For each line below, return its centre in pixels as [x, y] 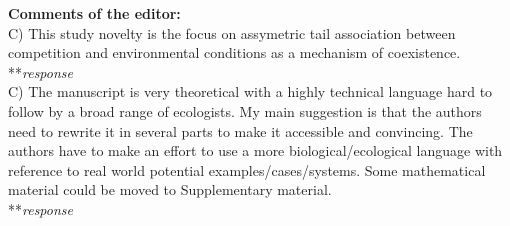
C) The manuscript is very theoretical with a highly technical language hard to [250, 91]
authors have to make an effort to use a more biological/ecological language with [255, 150]
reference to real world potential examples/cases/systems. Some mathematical [247, 169]
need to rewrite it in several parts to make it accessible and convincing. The [240, 130]
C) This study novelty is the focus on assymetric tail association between [232, 32]
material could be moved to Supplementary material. [170, 189]
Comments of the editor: [94, 13]
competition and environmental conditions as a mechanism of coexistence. [234, 52]
